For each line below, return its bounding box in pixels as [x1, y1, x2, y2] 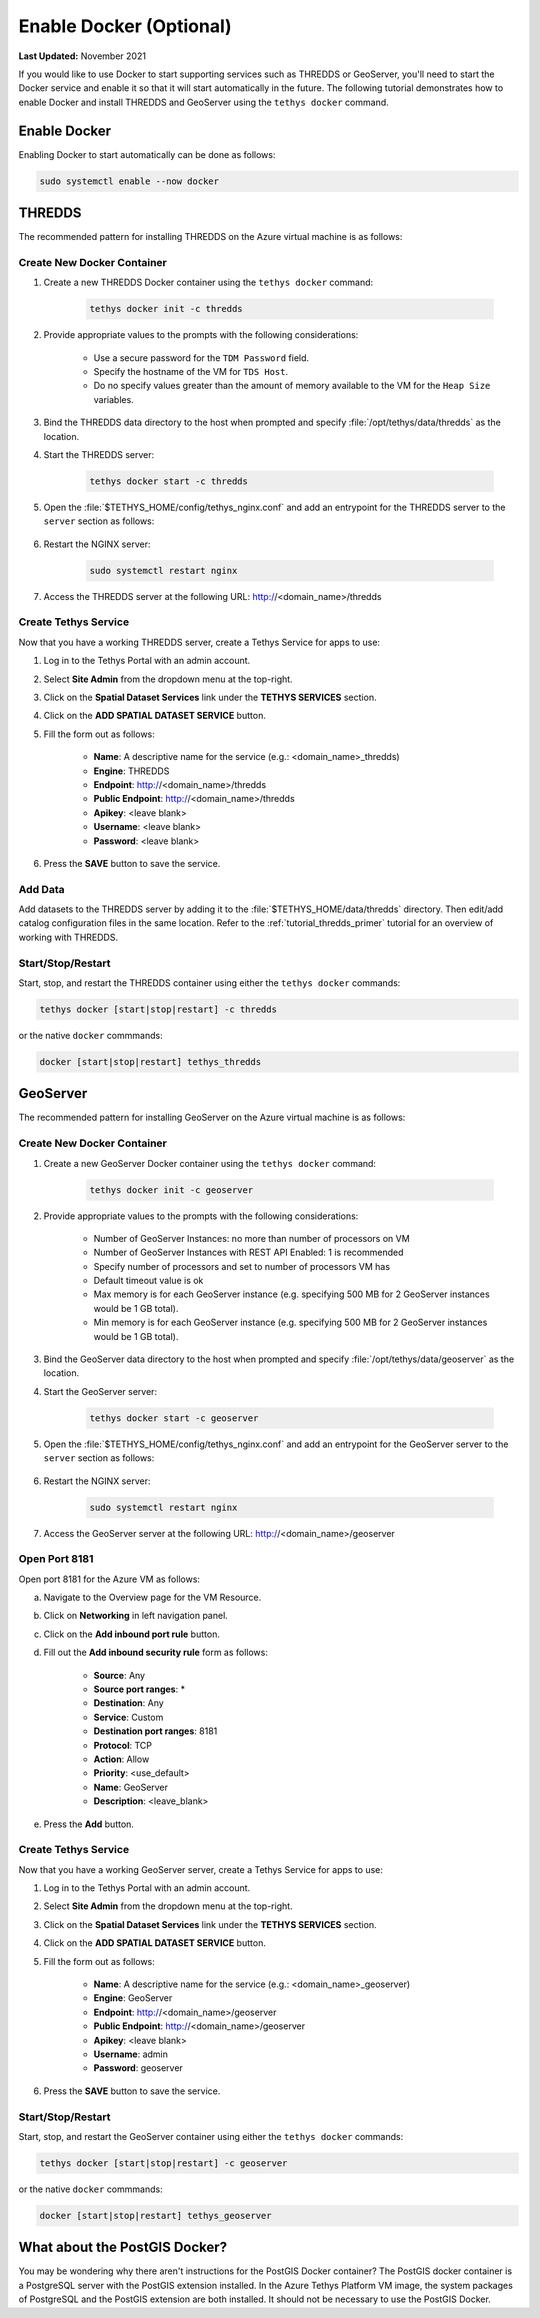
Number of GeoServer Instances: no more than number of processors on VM [93, 1232, 410, 1244]
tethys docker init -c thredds [89, 303, 244, 315]
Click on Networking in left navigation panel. [43, 1610, 229, 1622]
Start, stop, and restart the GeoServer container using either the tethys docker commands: [18, 2130, 404, 2142]
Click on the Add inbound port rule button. [43, 1628, 220, 1640]
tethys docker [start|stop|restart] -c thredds [39, 1003, 277, 1015]
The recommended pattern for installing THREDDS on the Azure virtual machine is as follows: [18, 231, 403, 243]
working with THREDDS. [18, 931, 119, 943]
